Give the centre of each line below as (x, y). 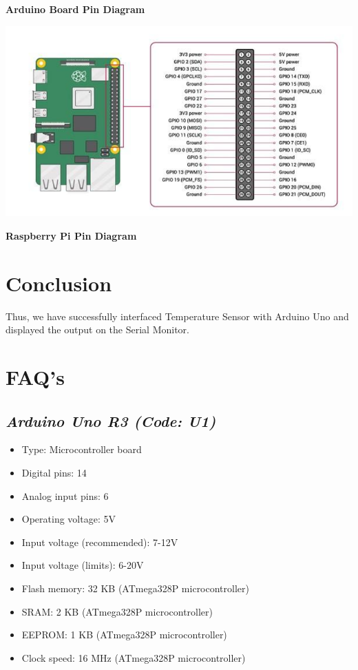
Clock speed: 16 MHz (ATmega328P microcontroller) (134, 657)
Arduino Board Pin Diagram (75, 9)
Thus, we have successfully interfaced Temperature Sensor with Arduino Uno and (177, 316)
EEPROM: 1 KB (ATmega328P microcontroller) (124, 635)
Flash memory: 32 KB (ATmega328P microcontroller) (135, 588)
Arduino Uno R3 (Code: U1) (111, 420)
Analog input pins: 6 (65, 495)
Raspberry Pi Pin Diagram (71, 235)
